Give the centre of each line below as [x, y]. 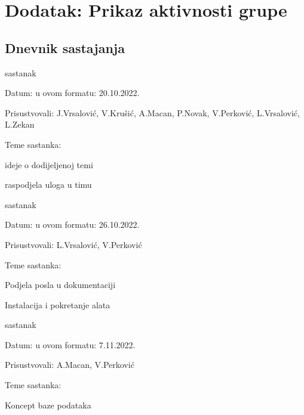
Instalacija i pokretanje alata [58, 304]
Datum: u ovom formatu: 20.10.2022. [72, 93]
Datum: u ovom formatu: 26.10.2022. [72, 224]
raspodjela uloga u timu [48, 185]
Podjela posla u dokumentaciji [60, 285]
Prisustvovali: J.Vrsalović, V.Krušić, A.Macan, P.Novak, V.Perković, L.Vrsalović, [152, 112]
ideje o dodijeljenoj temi [49, 164]
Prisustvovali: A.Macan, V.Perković [70, 365]
